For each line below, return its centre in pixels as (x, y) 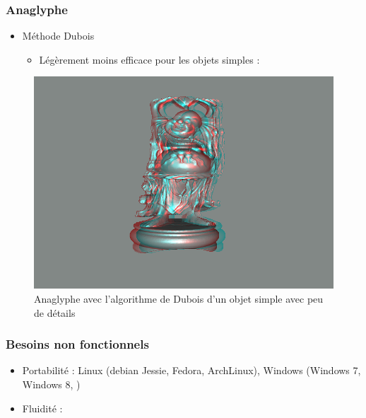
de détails (55, 312)
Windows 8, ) (51, 384)
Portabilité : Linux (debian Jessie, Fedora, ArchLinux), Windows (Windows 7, (191, 370)
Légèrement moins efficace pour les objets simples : (149, 59)
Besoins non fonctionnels (77, 344)
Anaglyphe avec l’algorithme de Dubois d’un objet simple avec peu (179, 298)
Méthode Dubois (58, 36)
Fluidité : (42, 408)
